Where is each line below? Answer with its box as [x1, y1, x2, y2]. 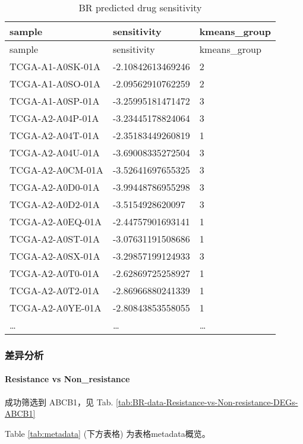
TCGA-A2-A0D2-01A [10, 197, 100, 211]
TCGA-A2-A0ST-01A [10, 232, 100, 245]
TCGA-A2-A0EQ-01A [10, 215, 102, 228]
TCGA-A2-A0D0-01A [10, 180, 100, 194]
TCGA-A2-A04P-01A [10, 111, 99, 125]
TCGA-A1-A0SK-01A [10, 59, 100, 73]
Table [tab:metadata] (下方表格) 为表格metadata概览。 [5, 427, 210, 439]
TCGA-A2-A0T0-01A [10, 266, 100, 280]
